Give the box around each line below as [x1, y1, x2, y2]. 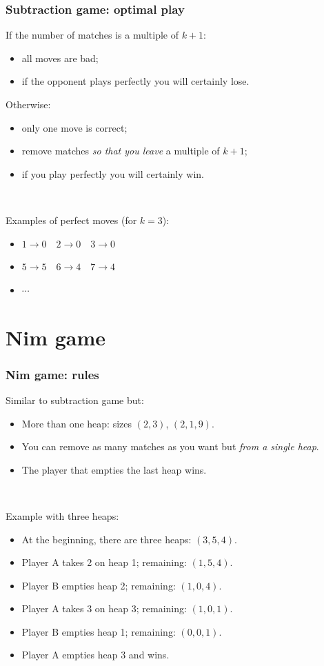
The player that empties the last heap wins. [21, 462, 207, 476]
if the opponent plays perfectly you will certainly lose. [21, 74, 250, 88]
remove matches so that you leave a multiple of [21, 143, 220, 158]
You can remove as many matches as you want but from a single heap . [21, 439, 319, 454]
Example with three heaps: [6, 508, 119, 523]
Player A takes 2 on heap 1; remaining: [21, 555, 187, 569]
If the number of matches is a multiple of [6, 28, 179, 42]
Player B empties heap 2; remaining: [21, 578, 176, 592]
